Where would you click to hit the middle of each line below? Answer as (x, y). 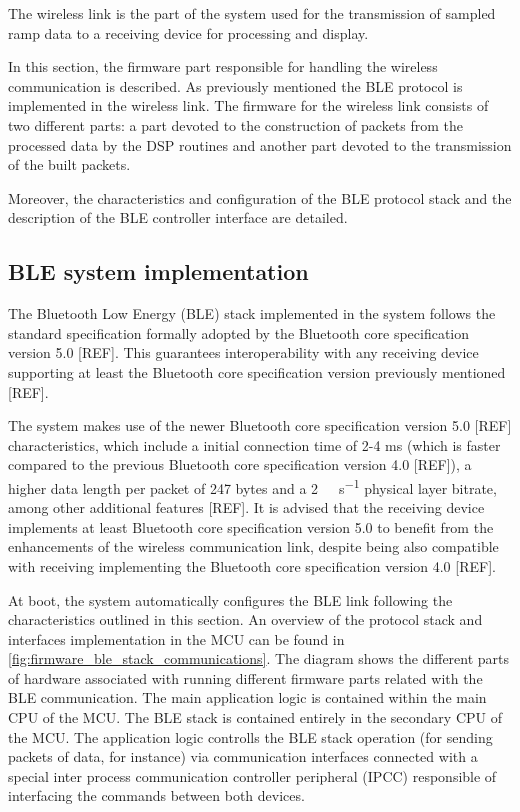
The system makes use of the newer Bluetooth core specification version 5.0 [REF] (260, 425)
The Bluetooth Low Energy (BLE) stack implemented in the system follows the (252, 313)
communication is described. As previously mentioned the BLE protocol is (235, 85)
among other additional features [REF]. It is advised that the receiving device (246, 507)
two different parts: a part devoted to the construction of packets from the (236, 124)
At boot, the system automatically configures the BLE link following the (230, 599)
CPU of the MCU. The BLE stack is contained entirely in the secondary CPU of (255, 717)
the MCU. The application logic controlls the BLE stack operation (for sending (250, 736)
